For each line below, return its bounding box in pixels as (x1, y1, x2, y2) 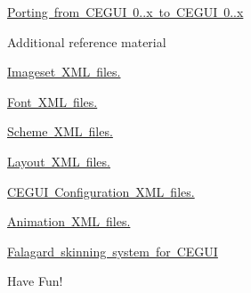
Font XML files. (7, 92, 98, 110)
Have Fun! (7, 272, 63, 290)
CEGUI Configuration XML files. (7, 182, 195, 200)
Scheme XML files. (7, 122, 113, 141)
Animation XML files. (7, 212, 131, 231)
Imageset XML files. (7, 62, 121, 81)
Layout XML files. (7, 151, 110, 170)
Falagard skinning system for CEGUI (7, 241, 218, 260)
